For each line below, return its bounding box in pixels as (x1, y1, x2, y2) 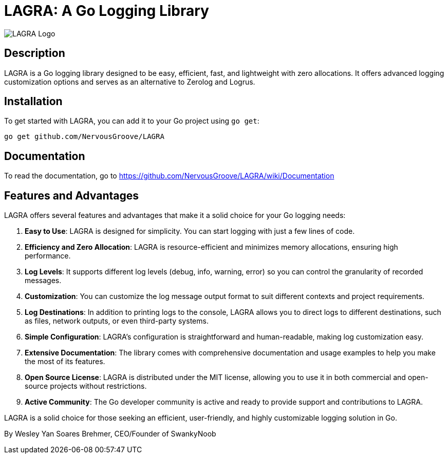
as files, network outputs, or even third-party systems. (25, 316, 209, 326)
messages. (25, 276, 62, 285)
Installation (4, 95, 63, 108)
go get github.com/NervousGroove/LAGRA (4, 132, 164, 141)
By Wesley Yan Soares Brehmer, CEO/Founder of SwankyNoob (4, 429, 216, 439)
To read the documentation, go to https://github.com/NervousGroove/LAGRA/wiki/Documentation (4, 171, 334, 181)
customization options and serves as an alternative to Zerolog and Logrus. (4, 77, 255, 86)
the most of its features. (25, 357, 105, 366)
